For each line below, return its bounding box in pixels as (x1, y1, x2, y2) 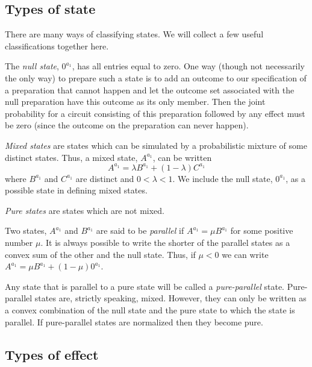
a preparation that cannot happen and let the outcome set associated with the (5, 83, 295, 96)
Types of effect (5, 345, 99, 363)
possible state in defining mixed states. (5, 184, 148, 196)
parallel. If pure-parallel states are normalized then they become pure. (5, 315, 263, 328)
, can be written (152, 151, 212, 163)
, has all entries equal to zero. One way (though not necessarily (72, 60, 305, 72)
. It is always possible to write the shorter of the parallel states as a (40, 236, 290, 249)
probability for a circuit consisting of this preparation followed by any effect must (5, 107, 305, 119)
